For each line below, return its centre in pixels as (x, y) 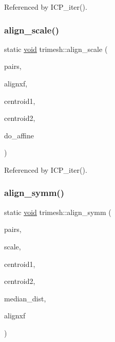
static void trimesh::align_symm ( (58, 212)
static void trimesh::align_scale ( (56, 49)
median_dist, (25, 298)
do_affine (19, 135)
